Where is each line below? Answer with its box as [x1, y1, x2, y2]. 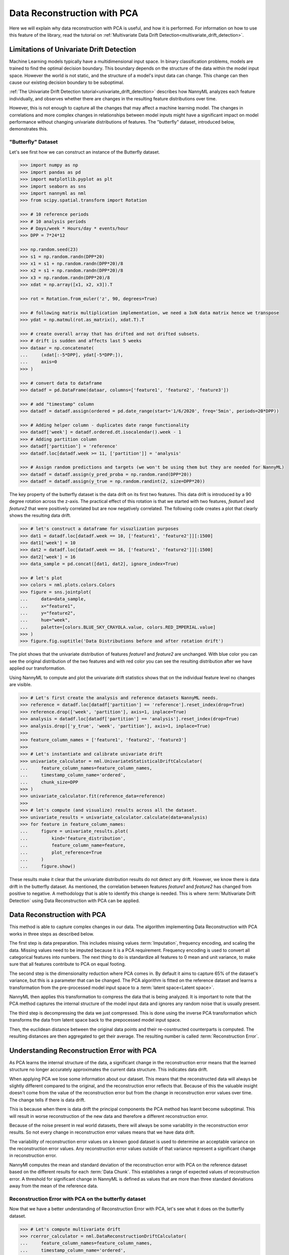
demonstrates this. [9, 126, 48, 132]
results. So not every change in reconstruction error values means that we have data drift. [9, 1129, 195, 1136]
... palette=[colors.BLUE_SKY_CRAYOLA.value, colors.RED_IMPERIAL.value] [20, 624, 216, 630]
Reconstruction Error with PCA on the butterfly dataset [9, 1195, 146, 1202]
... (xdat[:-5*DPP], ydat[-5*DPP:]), [20, 352, 123, 358]
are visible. [9, 682, 32, 687]
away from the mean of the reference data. [9, 1183, 98, 1189]
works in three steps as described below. [9, 931, 94, 937]
